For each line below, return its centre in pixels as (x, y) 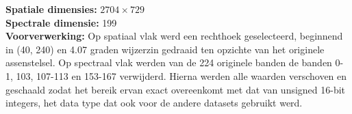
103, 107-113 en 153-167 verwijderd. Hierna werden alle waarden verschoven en (181, 75)
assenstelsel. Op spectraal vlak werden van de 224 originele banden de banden (169, 62)
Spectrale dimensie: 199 (61, 22)
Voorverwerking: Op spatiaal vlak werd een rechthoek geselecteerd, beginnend (174, 36)
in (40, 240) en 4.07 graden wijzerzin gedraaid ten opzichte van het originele (165, 49)
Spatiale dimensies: (51, 9)
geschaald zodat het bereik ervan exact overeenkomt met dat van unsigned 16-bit (176, 89)
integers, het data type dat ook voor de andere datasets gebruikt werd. (154, 103)
